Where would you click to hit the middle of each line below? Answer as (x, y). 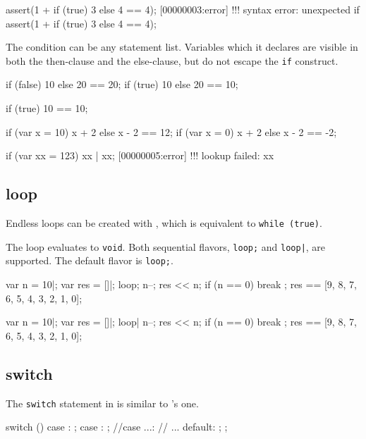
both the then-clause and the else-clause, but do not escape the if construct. (172, 60)
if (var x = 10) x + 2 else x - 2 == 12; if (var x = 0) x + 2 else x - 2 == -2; (171, 131)
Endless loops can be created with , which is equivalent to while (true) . (164, 223)
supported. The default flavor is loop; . (90, 260)
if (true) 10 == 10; (47, 108)
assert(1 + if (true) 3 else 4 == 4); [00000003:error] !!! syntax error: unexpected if (183, 9)
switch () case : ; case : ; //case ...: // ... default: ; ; (117, 427)
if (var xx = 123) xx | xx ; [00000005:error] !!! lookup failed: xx (140, 155)
